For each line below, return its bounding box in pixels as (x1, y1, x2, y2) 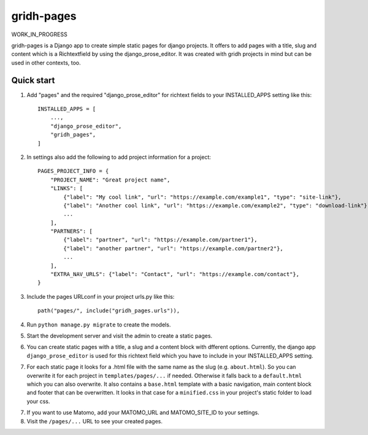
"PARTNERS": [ (50, 228, 93, 235)
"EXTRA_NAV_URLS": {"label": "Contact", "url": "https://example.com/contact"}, (50, 271, 300, 278)
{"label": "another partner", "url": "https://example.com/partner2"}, (63, 245, 283, 252)
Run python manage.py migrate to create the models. (26, 321, 171, 328)
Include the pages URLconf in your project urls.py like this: (26, 293, 175, 300)
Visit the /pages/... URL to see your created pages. (26, 417, 163, 425)
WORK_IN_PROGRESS (11, 31, 67, 38)
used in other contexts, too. (11, 59, 81, 66)
